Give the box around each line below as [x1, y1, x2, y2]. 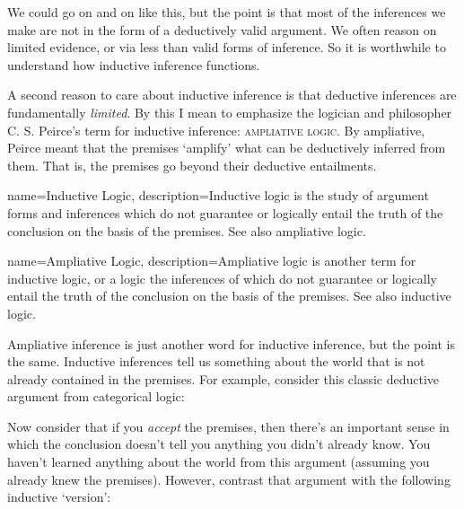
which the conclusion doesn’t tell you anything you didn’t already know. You [7, 434, 431, 453]
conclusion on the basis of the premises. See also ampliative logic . [7, 221, 366, 240]
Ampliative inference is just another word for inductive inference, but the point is [7, 334, 456, 353]
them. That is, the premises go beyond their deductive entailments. [7, 155, 377, 174]
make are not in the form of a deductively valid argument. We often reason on [7, 20, 437, 39]
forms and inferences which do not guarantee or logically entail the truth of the [7, 203, 443, 222]
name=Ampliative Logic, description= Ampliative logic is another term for [7, 251, 416, 270]
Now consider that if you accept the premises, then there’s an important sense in [7, 417, 450, 435]
